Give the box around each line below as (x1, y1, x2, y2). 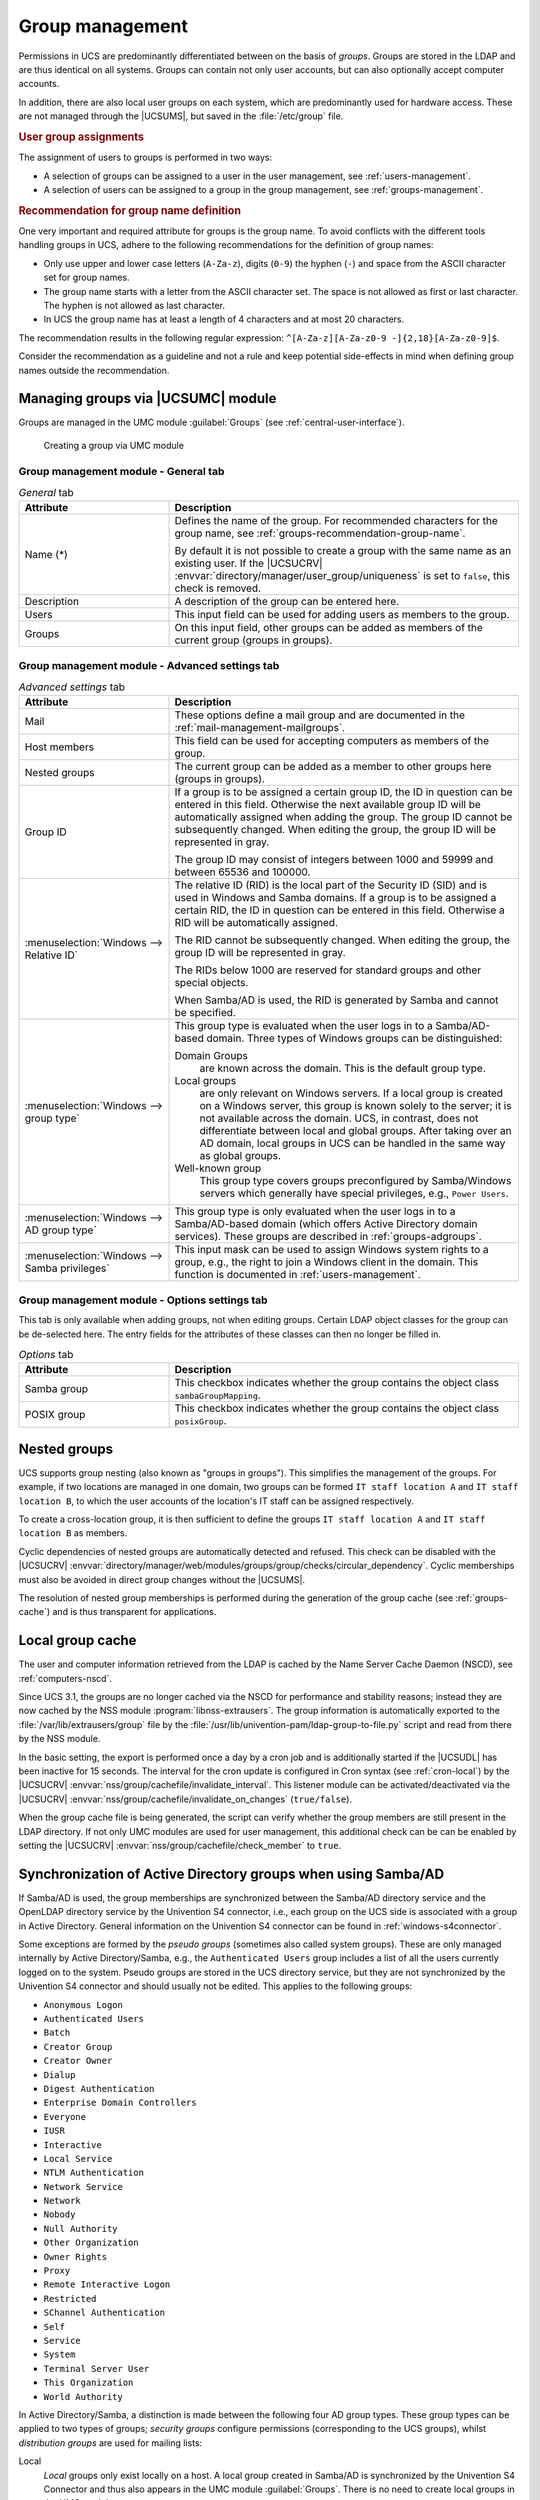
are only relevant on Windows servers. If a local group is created (199, 1086, 504, 1100)
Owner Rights (43, 2251, 108, 2262)
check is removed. (174, 581, 262, 595)
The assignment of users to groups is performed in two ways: (18, 151, 273, 164)
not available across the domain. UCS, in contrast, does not (199, 1111, 479, 1125)
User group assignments (18, 130, 145, 144)
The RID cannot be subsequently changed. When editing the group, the (174, 933, 510, 947)
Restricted (43, 2293, 97, 2304)
